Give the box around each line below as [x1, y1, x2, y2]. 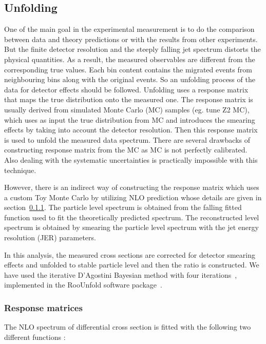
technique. [4, 164, 36, 175]
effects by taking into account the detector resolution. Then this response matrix [4, 124, 258, 135]
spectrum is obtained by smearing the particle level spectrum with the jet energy [4, 222, 259, 233]
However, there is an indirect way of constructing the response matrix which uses [4, 182, 259, 193]
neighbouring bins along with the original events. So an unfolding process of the [4, 74, 255, 85]
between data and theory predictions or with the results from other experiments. [4, 33, 258, 44]
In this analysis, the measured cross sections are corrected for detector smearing [4, 249, 255, 260]
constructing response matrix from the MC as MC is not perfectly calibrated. [4, 144, 248, 155]
